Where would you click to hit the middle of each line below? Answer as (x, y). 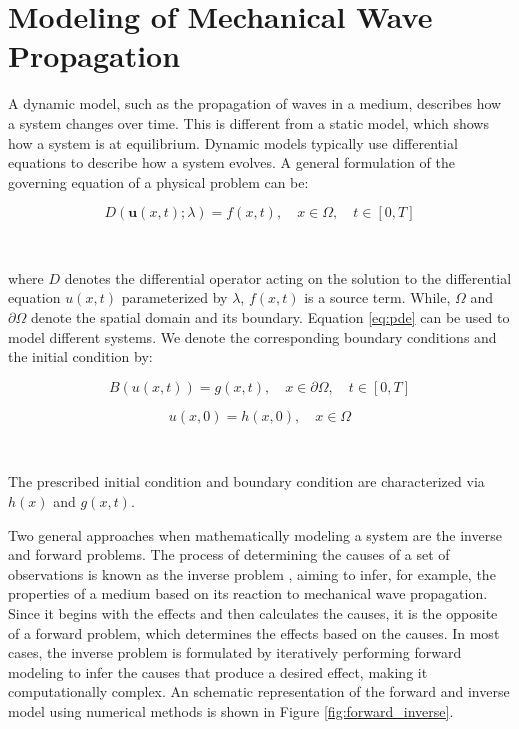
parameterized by (174, 297)
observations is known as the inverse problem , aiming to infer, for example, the (252, 573)
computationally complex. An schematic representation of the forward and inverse (259, 691)
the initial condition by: (80, 356)
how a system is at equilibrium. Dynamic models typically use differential (233, 142)
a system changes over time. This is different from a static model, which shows (248, 122)
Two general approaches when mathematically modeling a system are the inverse (255, 534)
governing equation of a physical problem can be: (158, 181)
